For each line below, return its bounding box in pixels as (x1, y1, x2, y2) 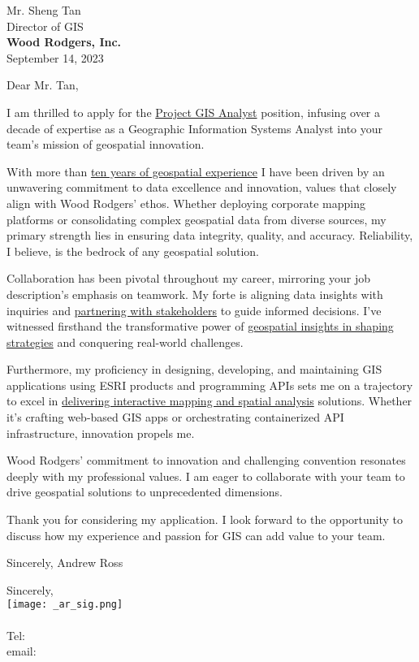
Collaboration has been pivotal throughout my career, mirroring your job (6, 270, 371, 287)
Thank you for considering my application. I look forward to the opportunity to (6, 511, 404, 528)
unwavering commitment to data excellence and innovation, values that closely (6, 179, 397, 196)
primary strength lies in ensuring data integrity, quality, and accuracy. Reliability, (6, 227, 413, 244)
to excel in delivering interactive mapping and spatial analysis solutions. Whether (6, 392, 413, 409)
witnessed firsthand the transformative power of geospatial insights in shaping (6, 318, 394, 335)
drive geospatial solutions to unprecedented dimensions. (6, 483, 283, 500)
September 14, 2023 (6, 49, 104, 66)
